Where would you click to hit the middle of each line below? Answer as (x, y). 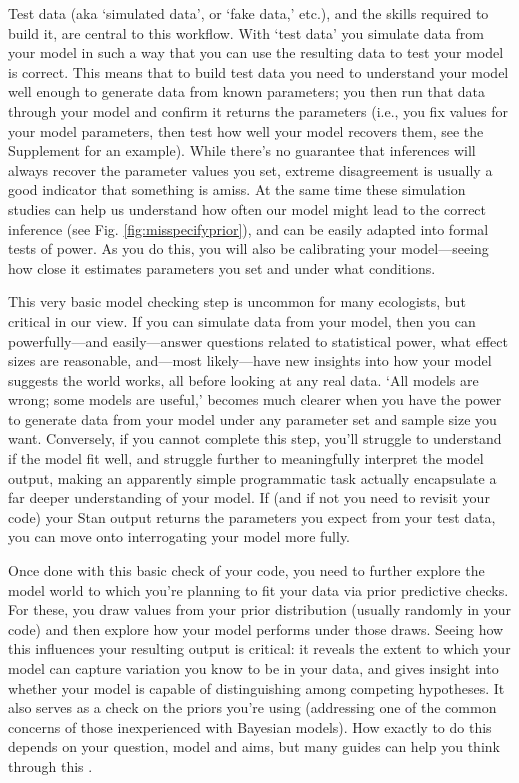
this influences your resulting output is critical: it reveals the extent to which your (259, 648)
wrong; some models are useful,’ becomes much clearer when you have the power (255, 399)
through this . (50, 765)
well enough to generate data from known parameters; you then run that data (247, 91)
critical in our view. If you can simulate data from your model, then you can (242, 320)
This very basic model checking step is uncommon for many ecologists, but (237, 301)
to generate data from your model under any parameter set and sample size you (252, 418)
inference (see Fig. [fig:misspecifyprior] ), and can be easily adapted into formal (248, 228)
